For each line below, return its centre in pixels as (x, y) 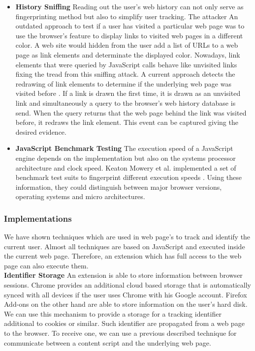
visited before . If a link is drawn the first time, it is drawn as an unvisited (128, 93)
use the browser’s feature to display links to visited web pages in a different (129, 35)
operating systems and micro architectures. (80, 196)
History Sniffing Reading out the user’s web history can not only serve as (129, 6)
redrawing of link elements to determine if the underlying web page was (123, 83)
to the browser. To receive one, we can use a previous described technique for (120, 333)
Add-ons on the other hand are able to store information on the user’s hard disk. (126, 304)
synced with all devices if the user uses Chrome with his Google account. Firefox (126, 294)
